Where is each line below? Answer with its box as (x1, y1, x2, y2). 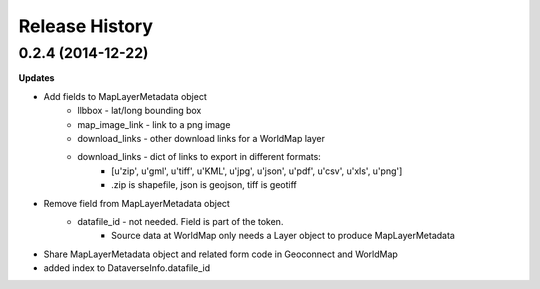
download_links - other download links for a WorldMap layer (77, 132, 325, 144)
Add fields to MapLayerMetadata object (43, 90, 207, 102)
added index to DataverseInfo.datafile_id (43, 262, 211, 274)
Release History (18, 15, 154, 37)
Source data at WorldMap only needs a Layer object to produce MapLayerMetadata (111, 230, 455, 242)
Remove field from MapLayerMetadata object (43, 197, 230, 209)
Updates (18, 72, 55, 84)
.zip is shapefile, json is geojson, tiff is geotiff (111, 179, 297, 191)
